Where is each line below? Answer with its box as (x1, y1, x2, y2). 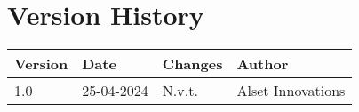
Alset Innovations (236, 80, 346, 101)
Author (236, 53, 289, 75)
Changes (162, 53, 223, 75)
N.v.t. (162, 80, 198, 101)
